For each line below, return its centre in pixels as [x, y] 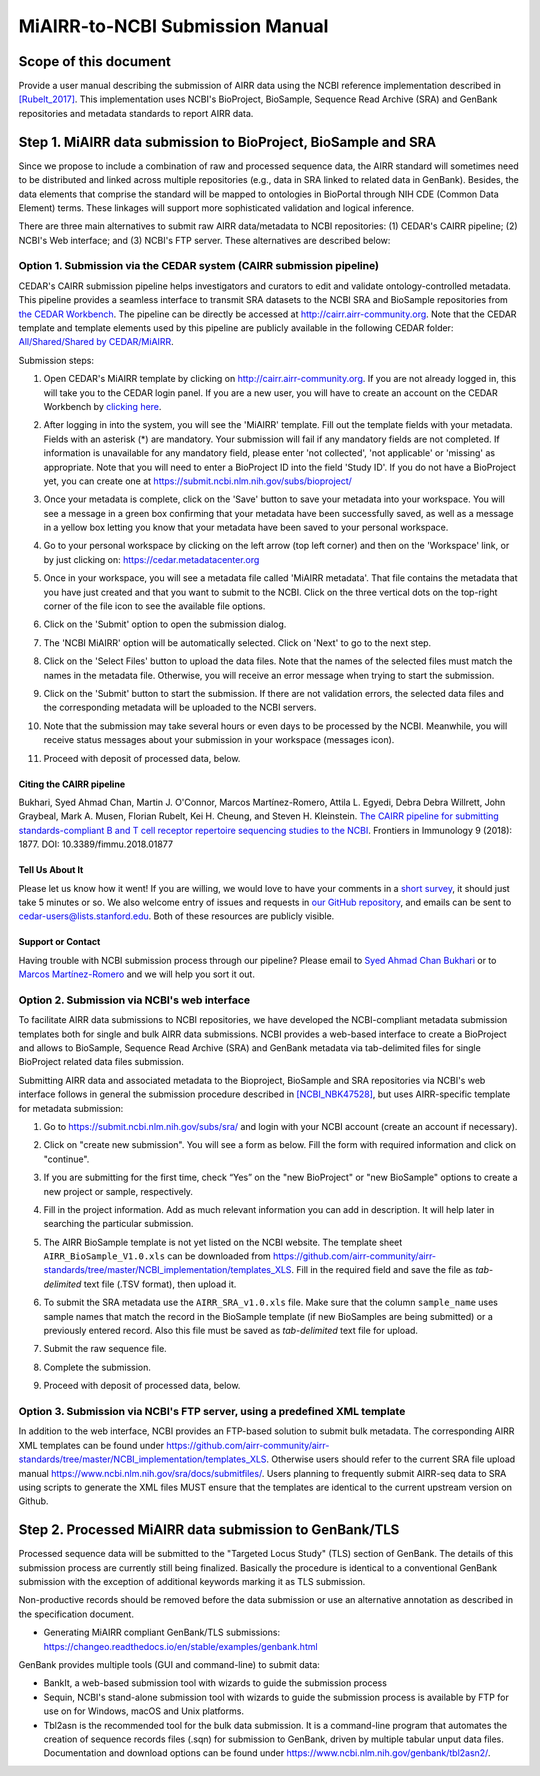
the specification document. [76, 1614]
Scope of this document [95, 61]
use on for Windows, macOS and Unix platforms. [144, 1711]
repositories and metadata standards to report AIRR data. [136, 113]
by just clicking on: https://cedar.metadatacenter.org [151, 559]
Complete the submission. [97, 1367]
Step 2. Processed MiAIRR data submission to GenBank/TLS [209, 1530]
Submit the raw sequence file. [105, 1349]
